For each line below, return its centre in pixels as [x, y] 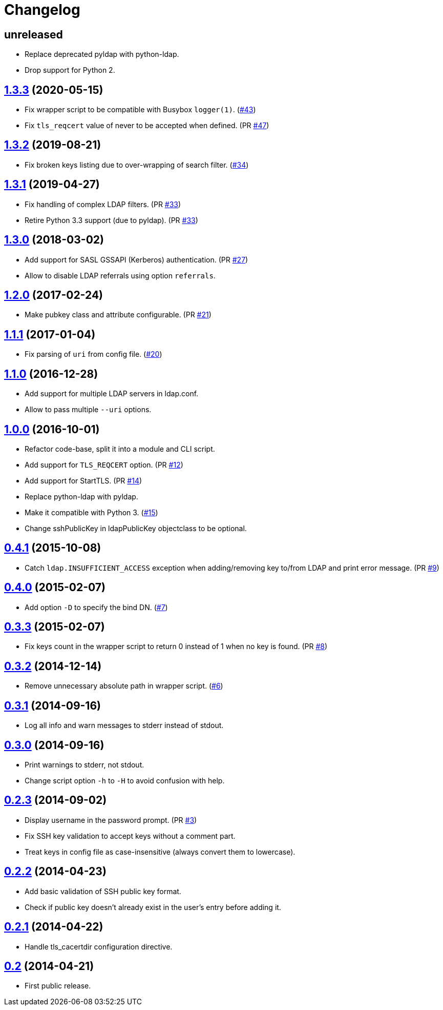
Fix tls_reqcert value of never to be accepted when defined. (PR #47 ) [147, 126]
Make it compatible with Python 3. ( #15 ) [91, 512]
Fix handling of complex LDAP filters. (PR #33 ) [103, 204]
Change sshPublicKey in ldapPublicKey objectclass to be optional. [136, 528]
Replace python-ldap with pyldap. [81, 496]
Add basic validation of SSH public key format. [103, 891]
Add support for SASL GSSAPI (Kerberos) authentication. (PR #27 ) [136, 259]
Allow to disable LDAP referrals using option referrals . [120, 275]
